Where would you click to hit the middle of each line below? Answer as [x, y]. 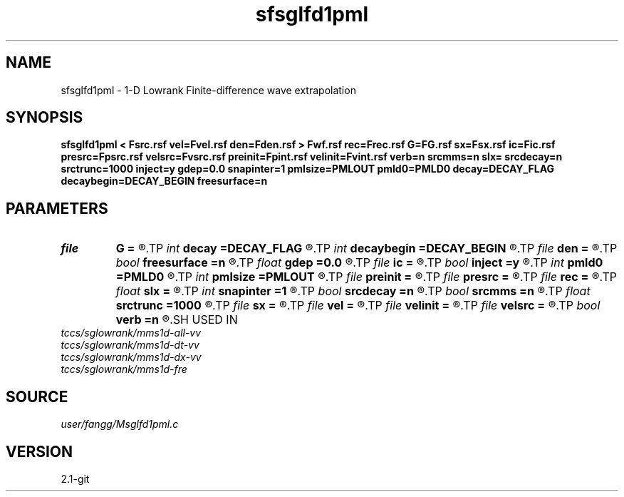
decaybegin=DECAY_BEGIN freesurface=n [164, 181]
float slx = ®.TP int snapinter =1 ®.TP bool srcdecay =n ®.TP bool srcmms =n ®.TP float [353, 291]
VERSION [40, 451]
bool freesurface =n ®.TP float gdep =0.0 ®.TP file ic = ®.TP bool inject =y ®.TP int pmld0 [359, 263]
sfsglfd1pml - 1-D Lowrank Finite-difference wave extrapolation [208, 90]
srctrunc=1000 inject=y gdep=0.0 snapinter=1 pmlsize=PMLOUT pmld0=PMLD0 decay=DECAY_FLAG [308, 169]
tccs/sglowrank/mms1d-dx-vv [131, 357]
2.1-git [75, 478]
